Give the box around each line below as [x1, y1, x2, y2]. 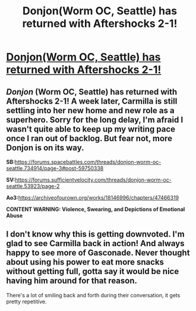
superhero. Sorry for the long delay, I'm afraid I [6, 114, 184, 125]
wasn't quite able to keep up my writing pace [6, 124, 176, 134]
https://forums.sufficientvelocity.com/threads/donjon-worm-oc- [14, 176, 172, 183]
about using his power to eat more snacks [6, 257, 165, 268]
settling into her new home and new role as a [6, 105, 175, 116]
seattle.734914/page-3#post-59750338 [6, 165, 104, 172]
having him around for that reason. [6, 276, 138, 286]
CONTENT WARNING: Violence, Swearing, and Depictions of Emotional [6, 206, 185, 213]
